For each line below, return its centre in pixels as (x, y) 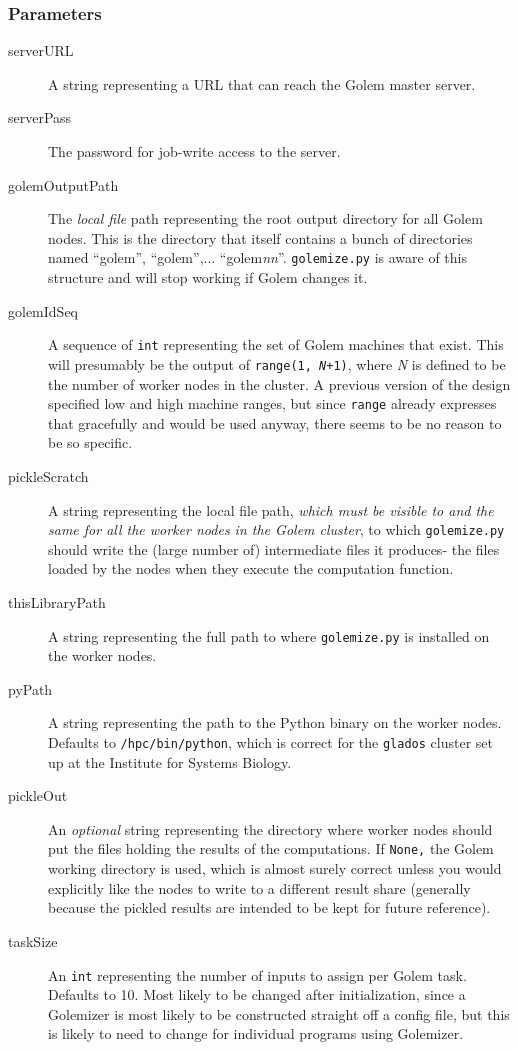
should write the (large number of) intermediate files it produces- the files (274, 548)
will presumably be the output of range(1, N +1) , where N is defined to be (277, 363)
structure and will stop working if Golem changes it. (208, 277)
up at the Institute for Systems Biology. (170, 761)
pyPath (30, 688)
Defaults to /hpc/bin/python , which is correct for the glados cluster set (270, 742)
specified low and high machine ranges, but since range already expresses (272, 403)
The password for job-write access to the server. (194, 151)
